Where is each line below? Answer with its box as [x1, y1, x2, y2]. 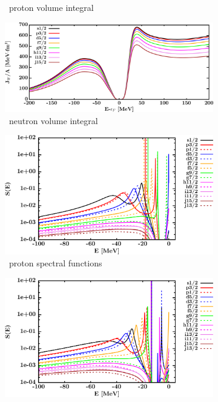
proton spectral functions [8, 257, 102, 269]
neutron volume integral [8, 114, 98, 127]
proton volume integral [8, 1, 94, 13]
